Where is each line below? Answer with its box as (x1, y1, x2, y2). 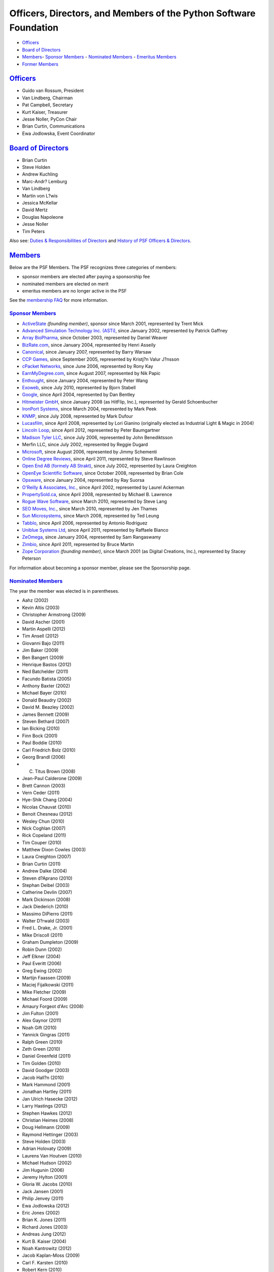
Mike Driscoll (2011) (22, 932, 63, 938)
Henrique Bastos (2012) (22, 661, 72, 668)
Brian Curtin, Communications (22, 123, 85, 129)
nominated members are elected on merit (22, 280, 109, 287)
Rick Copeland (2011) (22, 832, 66, 839)
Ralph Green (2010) (22, 1038, 63, 1045)
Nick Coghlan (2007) (22, 825, 66, 831)
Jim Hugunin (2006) (22, 1167, 64, 1173)
